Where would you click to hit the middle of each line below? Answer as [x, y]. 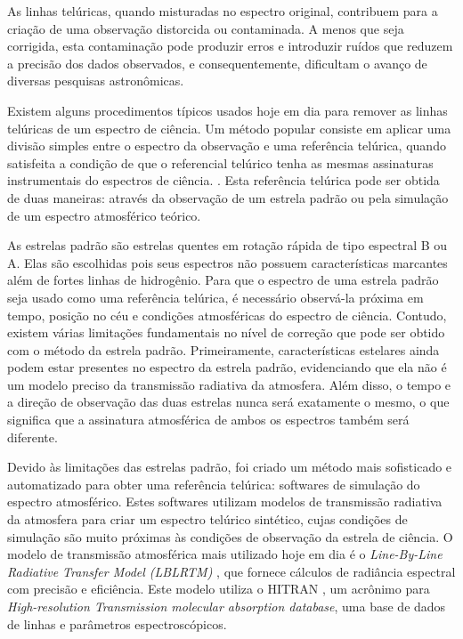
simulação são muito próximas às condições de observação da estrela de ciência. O [230, 536]
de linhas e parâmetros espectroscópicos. [117, 623]
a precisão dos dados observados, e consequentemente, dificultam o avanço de [217, 63]
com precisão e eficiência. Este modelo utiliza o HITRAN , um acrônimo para [219, 589]
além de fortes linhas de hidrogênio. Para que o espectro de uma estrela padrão [223, 280]
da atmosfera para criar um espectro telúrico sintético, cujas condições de [207, 519]
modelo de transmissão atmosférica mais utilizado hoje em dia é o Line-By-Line [225, 554]
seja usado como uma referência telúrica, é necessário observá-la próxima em [215, 297]
